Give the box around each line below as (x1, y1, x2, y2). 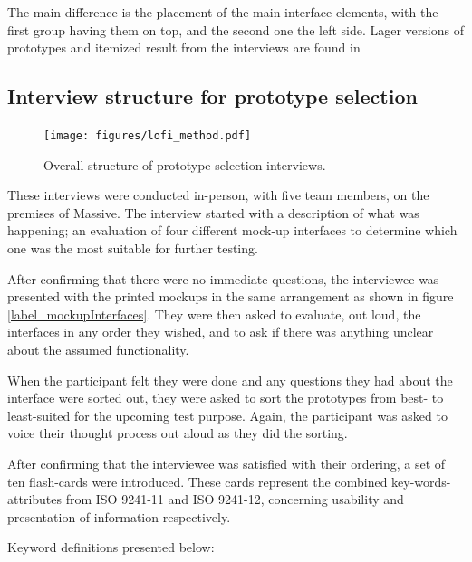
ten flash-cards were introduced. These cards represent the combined (7, 472, 388, 491)
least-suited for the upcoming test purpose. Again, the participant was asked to (7, 405, 448, 424)
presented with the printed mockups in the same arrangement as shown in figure (7, 287, 454, 306)
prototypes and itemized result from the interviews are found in (7, 38, 361, 57)
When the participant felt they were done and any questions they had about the (7, 370, 453, 389)
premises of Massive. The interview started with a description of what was (7, 203, 419, 222)
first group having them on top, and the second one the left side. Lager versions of (7, 20, 464, 39)
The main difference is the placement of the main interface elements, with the (7, 3, 438, 21)
